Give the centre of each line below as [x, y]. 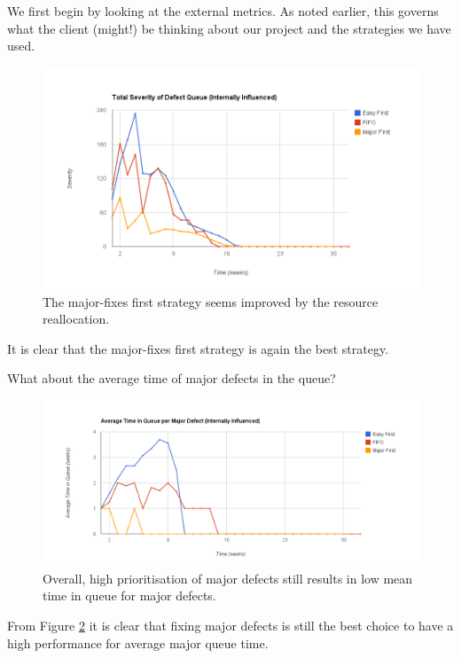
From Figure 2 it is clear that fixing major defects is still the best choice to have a [230, 625]
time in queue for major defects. [129, 595]
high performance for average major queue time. [138, 642]
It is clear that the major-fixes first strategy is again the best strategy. [198, 348]
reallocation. [76, 319]
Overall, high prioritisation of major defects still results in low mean [228, 578]
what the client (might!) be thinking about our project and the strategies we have [229, 28]
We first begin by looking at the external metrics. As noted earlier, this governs [223, 11]
